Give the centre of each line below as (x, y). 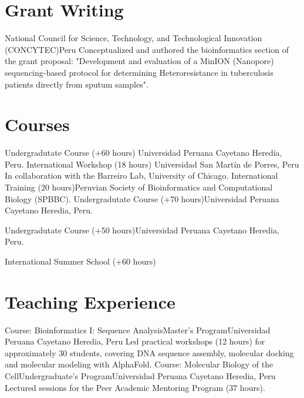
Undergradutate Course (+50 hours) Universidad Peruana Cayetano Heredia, (142, 230)
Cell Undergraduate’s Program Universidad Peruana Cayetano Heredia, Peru (140, 376)
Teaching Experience (90, 301)
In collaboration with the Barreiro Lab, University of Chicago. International (141, 175)
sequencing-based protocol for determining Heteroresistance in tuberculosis (139, 72)
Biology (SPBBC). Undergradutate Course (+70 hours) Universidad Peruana (142, 198)
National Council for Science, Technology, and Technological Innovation (134, 38)
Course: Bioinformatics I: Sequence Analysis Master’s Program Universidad (138, 330)
